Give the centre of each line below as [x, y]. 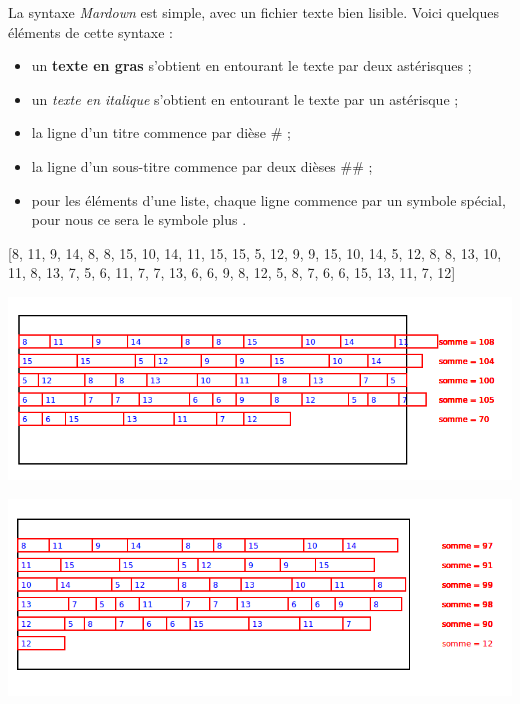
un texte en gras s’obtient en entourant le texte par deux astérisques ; [251, 65]
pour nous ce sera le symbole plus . [139, 219]
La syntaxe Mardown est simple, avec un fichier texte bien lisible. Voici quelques [253, 12]
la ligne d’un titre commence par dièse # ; [161, 132]
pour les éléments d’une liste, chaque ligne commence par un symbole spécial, [268, 199]
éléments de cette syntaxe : [90, 31]
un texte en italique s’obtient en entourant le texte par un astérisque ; [245, 98]
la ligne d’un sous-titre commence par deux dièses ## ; [202, 165]
